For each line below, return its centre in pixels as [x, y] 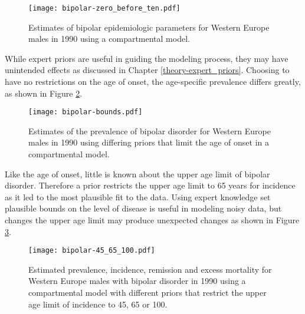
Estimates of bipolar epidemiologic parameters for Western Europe [149, 27]
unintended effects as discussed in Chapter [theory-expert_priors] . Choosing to [147, 70]
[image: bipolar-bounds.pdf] [86, 112]
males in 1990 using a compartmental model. [109, 39]
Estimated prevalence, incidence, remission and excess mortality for [150, 269]
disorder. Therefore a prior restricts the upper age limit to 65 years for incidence [150, 185]
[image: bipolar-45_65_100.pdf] [92, 251]
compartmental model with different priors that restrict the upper [147, 292]
